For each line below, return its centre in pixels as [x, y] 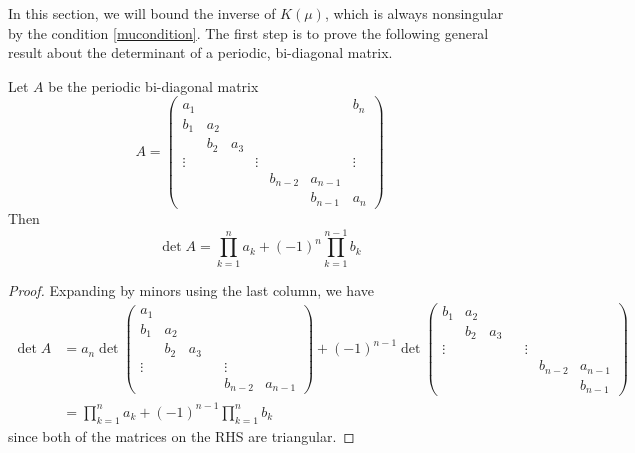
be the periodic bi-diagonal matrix [153, 85]
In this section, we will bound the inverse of [142, 13]
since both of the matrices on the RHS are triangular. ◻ [181, 435]
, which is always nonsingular [414, 13]
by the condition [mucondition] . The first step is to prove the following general [248, 32]
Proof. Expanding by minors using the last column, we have [191, 289]
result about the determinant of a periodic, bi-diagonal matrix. [200, 52]
